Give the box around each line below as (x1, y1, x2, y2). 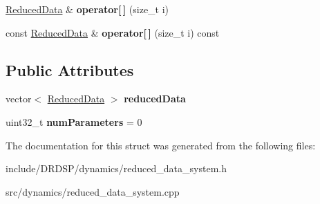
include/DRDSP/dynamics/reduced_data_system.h (6, 161, 227, 176)
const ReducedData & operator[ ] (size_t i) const (6, 25, 220, 39)
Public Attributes (6, 59, 134, 80)
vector (6, 91, 32, 106)
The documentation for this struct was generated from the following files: (6, 138, 316, 152)
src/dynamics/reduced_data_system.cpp (6, 184, 180, 198)
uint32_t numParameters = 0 (6, 114, 142, 129)
